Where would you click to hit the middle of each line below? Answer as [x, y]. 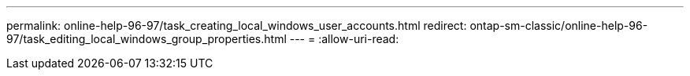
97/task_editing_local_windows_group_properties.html [147, 39]
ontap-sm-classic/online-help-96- [559, 25]
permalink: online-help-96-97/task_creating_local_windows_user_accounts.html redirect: [237, 25]
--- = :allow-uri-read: [344, 39]
